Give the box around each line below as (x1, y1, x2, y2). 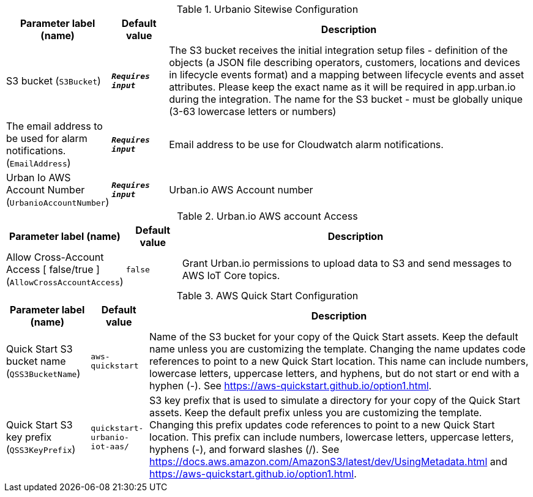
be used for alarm (6, 132, 88, 144)
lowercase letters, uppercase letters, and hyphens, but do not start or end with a (149, 367, 520, 379)
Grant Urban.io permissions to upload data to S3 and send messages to (182, 257, 512, 269)
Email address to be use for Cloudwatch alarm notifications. (169, 138, 444, 151)
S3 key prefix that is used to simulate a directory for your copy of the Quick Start (149, 394, 520, 406)
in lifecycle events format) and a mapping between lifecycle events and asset (169, 69, 524, 81)
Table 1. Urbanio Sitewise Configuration (176, 3, 359, 15)
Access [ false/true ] (6, 263, 100, 275)
